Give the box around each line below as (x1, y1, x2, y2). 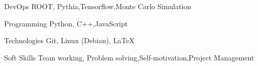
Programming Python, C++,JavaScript (4, 18, 128, 28)
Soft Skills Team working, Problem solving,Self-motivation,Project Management (4, 52, 254, 62)
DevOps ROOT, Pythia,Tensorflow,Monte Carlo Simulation (4, 1, 191, 11)
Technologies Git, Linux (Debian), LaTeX (4, 35, 135, 46)
